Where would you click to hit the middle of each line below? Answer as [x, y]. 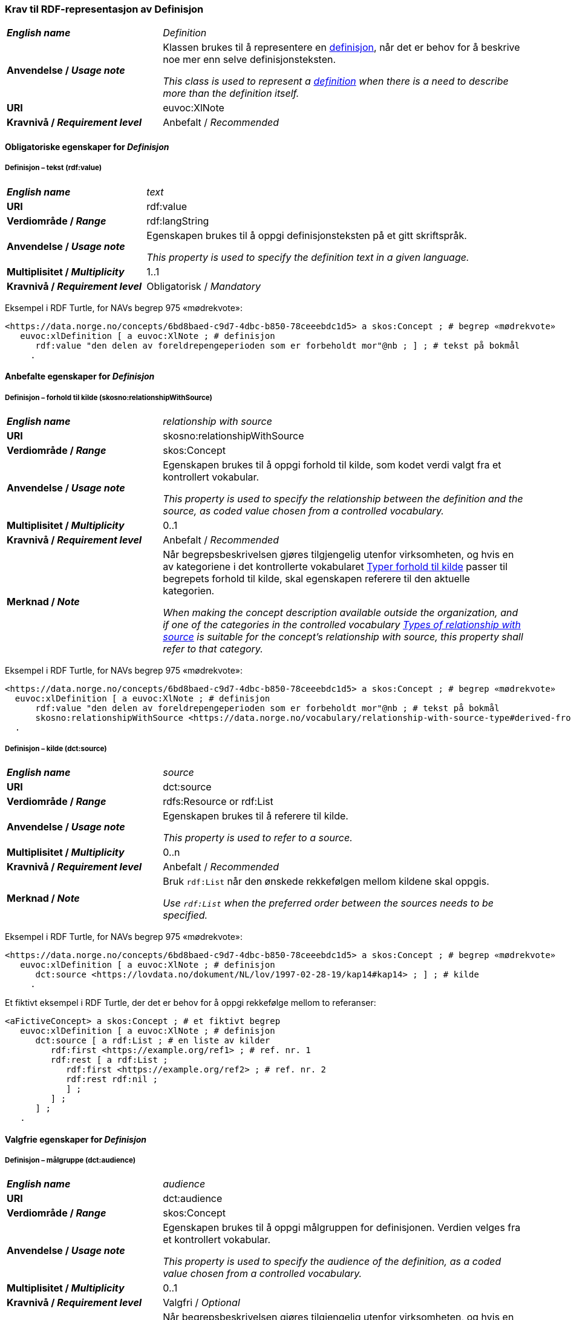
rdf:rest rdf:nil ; [112, 1079]
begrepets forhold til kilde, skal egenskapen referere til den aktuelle [316, 579]
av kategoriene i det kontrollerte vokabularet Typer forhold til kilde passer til [335, 567]
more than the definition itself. [231, 94]
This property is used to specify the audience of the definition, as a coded [332, 1262]
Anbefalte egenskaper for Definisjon [80, 376]
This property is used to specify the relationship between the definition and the [343, 499]
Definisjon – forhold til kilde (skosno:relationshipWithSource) [109, 397]
